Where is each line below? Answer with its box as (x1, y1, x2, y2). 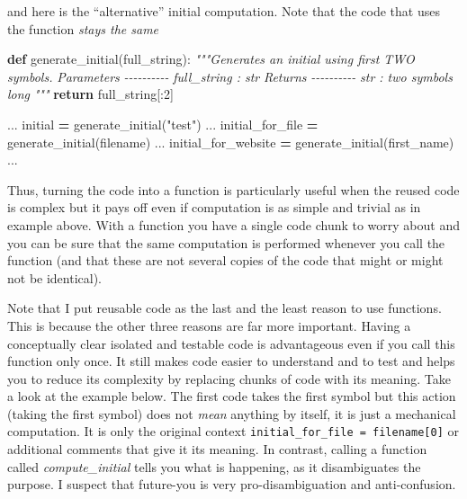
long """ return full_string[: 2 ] (7, 85, 174, 103)
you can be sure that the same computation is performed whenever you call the (7, 233, 445, 252)
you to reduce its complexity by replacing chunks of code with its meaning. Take (7, 369, 452, 388)
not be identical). (7, 268, 103, 287)
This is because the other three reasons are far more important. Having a (7, 316, 411, 334)
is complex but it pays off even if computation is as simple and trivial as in (7, 198, 421, 217)
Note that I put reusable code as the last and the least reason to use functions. (7, 299, 442, 317)
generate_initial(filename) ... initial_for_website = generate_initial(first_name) (7, 132, 454, 151)
